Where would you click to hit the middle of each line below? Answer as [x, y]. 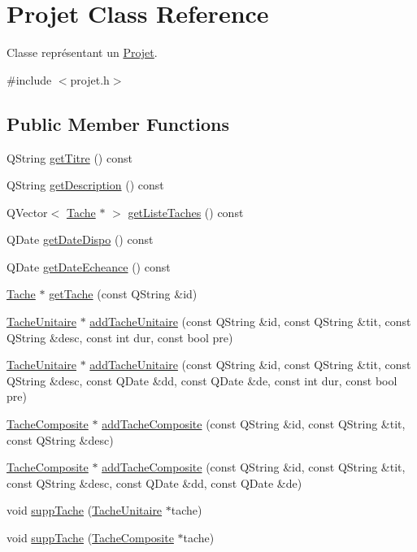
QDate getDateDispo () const [80, 239]
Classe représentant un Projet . [82, 52]
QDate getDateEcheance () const [89, 266]
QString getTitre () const [69, 157]
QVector [27, 212]
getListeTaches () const [186, 212]
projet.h [90, 79]
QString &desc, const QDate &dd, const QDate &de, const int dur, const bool [202, 380]
